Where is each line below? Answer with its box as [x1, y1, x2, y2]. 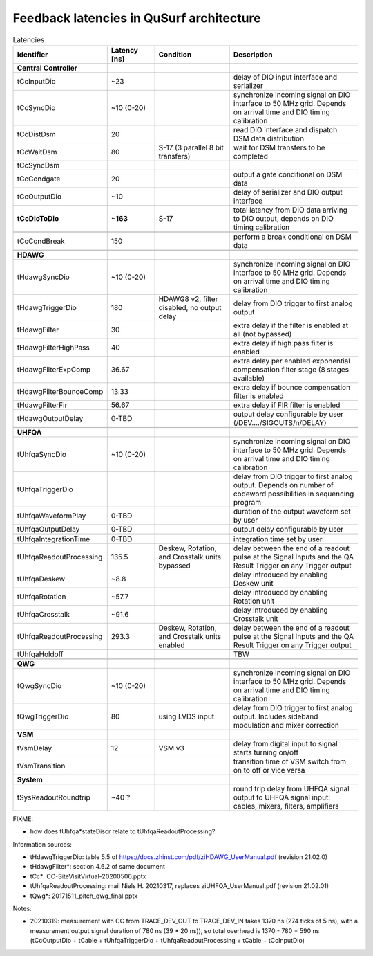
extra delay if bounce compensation [233, 382, 351, 392]
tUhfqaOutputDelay [17, 524, 80, 534]
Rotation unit [233, 596, 275, 606]
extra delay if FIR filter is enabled [233, 400, 341, 410]
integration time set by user [233, 534, 323, 543]
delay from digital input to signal [233, 739, 338, 748]
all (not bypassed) [233, 329, 292, 339]
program [233, 497, 262, 507]
